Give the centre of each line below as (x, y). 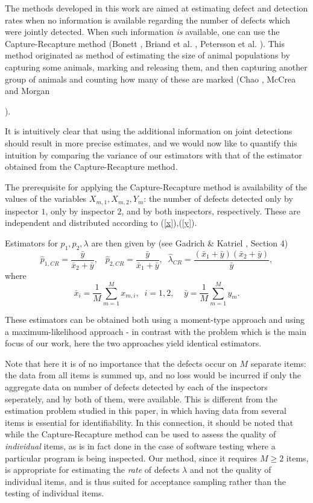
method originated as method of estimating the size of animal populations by (147, 55)
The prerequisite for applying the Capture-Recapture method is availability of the (156, 186)
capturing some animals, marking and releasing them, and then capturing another (156, 67)
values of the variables (46, 198)
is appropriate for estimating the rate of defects (92, 470)
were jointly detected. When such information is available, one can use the (142, 32)
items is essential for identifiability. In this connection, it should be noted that (149, 422)
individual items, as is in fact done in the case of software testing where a (140, 445)
